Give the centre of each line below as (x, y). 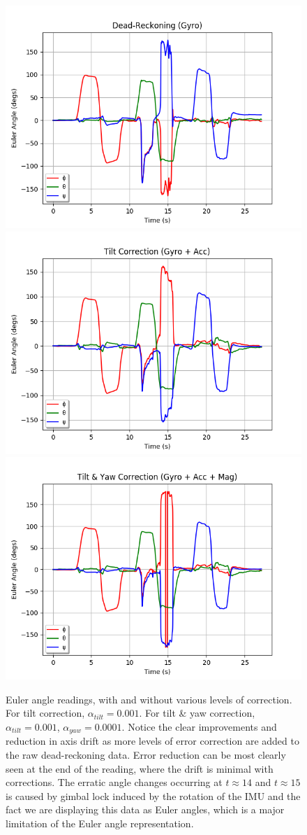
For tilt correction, (45, 713)
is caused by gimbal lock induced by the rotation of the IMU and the (153, 795)
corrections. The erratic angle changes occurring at (114, 782)
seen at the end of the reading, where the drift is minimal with (140, 768)
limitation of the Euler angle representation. (100, 823)
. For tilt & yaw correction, (197, 713)
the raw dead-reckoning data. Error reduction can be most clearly (146, 755)
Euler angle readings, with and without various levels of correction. (149, 699)
